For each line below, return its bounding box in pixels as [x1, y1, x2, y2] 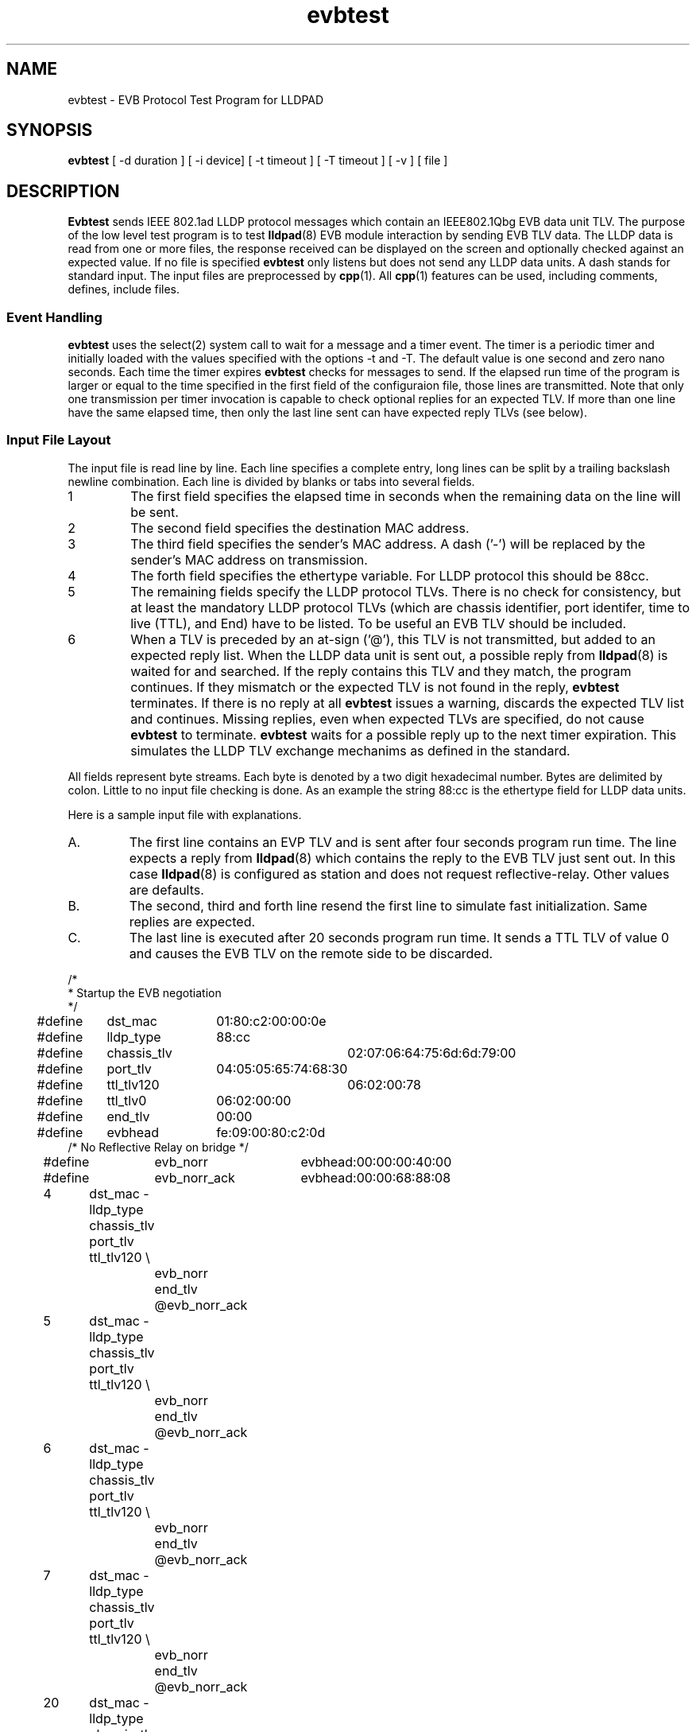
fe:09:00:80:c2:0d [216, 1124, 326, 1140]
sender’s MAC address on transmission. [130, 551, 368, 568]
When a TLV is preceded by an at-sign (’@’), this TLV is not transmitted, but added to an [130, 631, 655, 647]
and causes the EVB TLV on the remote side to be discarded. [129, 945, 493, 961]
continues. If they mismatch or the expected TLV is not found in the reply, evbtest [130, 678, 620, 695]
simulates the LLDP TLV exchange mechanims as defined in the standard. [130, 742, 570, 759]
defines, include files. [68, 282, 180, 297]
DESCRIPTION [6, 181, 120, 201]
